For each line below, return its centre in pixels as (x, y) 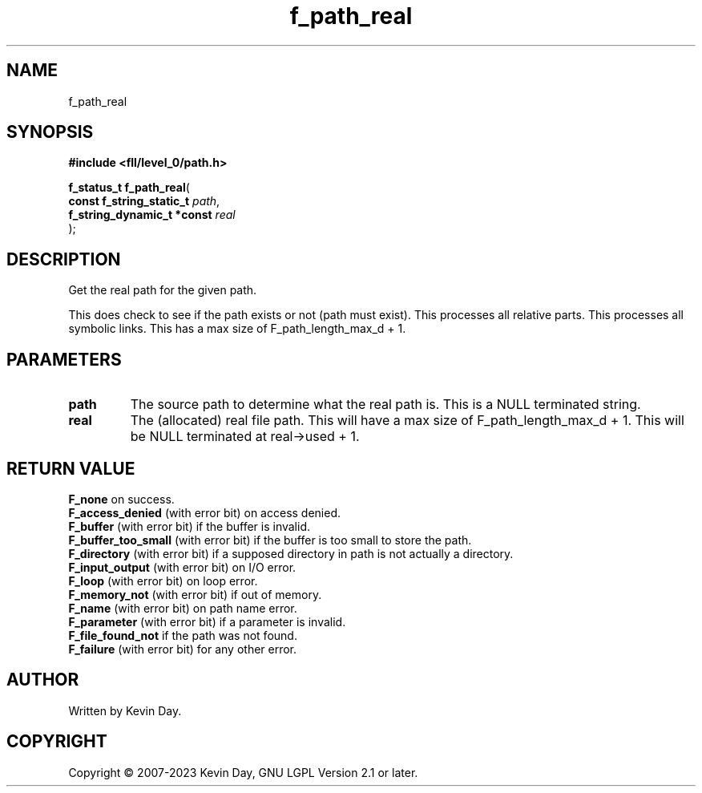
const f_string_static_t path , (144, 201)
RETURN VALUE (71, 468)
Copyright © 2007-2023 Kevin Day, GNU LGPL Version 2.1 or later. (243, 772)
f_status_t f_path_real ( (129, 188)
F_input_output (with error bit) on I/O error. (182, 567)
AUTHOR (43, 680)
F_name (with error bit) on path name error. (183, 608)
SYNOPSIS (50, 132)
